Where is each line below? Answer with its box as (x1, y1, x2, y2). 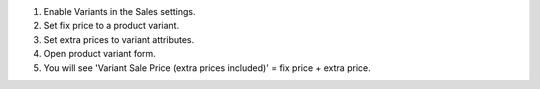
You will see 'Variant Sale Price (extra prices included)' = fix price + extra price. (43, 61, 371, 74)
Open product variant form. (43, 48, 157, 60)
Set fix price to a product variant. (43, 20, 180, 32)
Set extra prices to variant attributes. (43, 33, 195, 45)
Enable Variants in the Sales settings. (43, 6, 196, 17)
